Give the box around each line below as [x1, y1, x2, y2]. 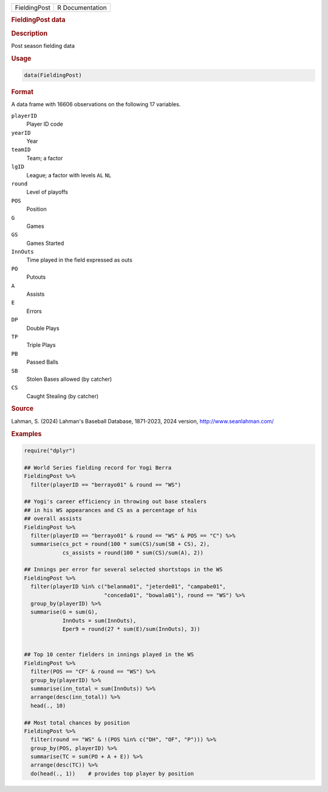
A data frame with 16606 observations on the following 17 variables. [11, 101, 181, 108]
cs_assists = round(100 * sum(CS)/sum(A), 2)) [62, 549, 203, 556]
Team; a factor [26, 154, 63, 162]
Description [11, 29, 48, 38]
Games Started [26, 239, 64, 247]
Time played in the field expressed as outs [26, 256, 133, 264]
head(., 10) [30, 702, 66, 709]
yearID [11, 129, 31, 136]
